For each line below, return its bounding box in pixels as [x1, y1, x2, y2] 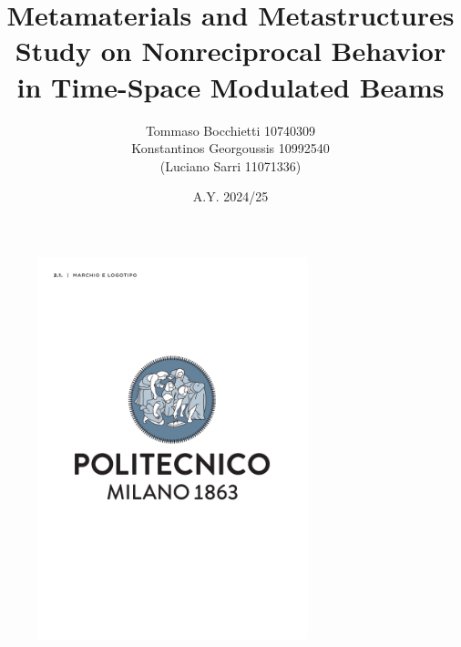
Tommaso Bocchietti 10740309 [145, 120, 316, 139]
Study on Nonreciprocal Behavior [15, 32, 446, 69]
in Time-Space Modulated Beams [16, 67, 445, 105]
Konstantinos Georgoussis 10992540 [131, 139, 330, 158]
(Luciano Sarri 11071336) [159, 156, 302, 175]
